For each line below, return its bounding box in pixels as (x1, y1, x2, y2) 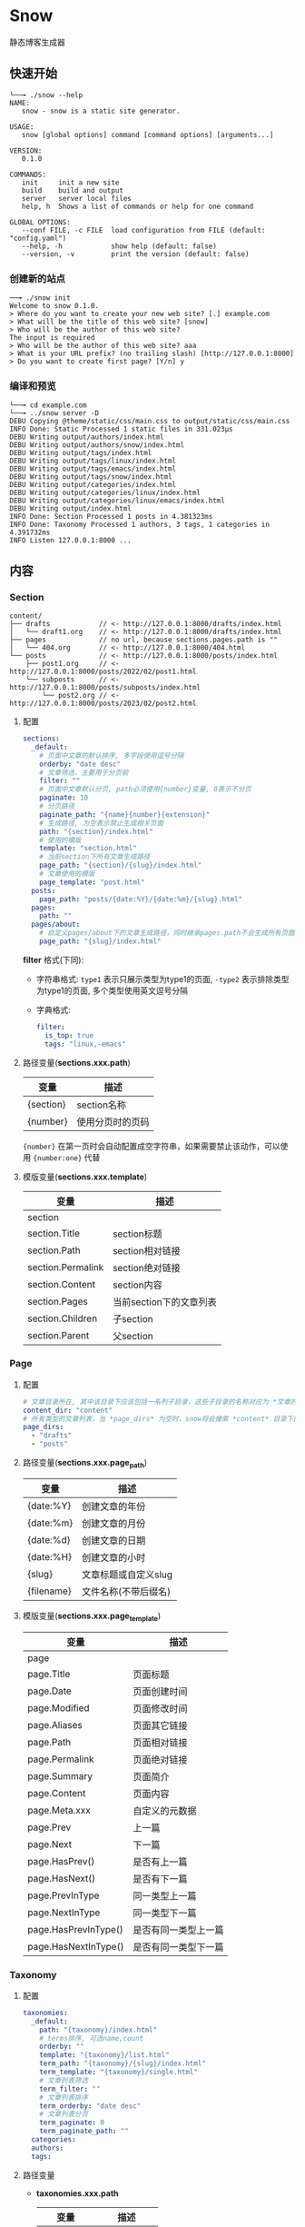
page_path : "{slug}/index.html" (39, 937, 162, 946)
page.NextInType (26, 1905, 101, 1918)
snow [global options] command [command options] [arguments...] (21, 130, 274, 139)
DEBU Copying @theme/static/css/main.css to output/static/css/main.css (9, 417, 290, 426)
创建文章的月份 (81, 1516, 146, 1529)
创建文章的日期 (81, 1534, 146, 1546)
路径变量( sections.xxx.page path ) (22, 1457, 148, 1470)
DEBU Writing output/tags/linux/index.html (9, 456, 177, 466)
